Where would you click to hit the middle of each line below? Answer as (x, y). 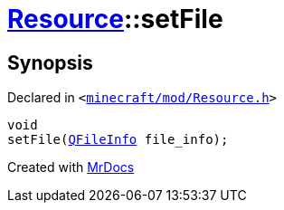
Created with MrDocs (71, 167)
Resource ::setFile (115, 19)
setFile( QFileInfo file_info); (118, 140)
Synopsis (50, 62)
